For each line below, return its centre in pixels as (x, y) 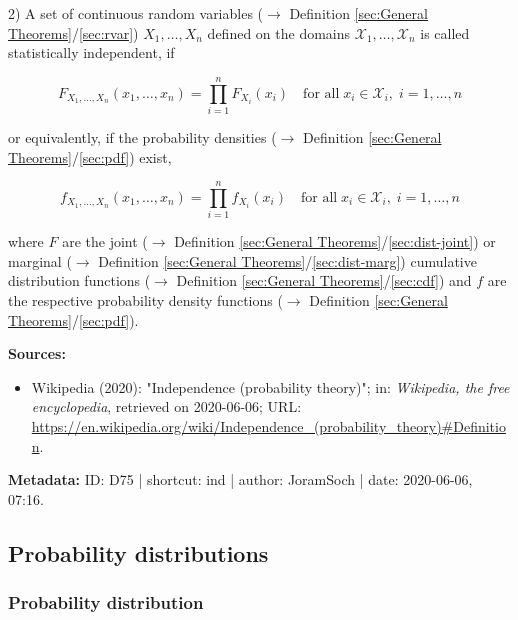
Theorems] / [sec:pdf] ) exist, (90, 156)
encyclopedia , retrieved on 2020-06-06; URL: (166, 406)
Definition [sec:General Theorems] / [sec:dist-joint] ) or (335, 241)
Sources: (37, 353)
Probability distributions (138, 552)
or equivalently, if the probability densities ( (142, 136)
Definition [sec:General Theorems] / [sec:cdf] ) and (324, 280)
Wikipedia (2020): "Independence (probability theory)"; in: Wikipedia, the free (270, 386)
